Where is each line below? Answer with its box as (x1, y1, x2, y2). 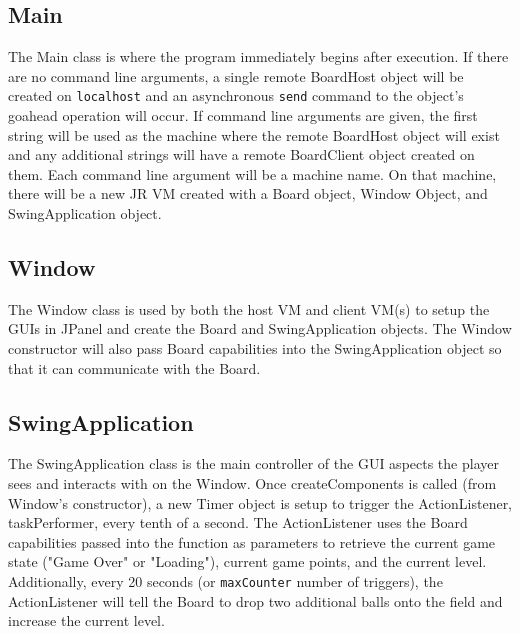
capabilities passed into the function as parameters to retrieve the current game (8, 531, 496, 552)
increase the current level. (8, 610, 165, 631)
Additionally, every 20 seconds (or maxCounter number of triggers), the (8, 570, 443, 591)
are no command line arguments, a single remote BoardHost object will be (8, 65, 464, 86)
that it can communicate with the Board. (8, 357, 261, 378)
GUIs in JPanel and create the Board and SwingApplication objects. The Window (8, 318, 512, 339)
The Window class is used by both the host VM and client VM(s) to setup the (8, 298, 490, 319)
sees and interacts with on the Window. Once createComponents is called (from (8, 472, 497, 493)
